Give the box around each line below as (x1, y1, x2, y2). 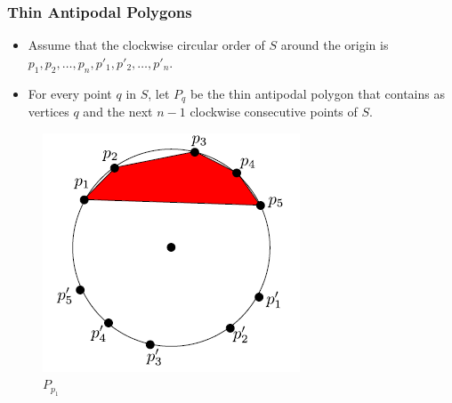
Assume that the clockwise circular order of (28, 36, 265, 54)
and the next (83, 102, 153, 121)
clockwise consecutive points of (190, 102, 358, 121)
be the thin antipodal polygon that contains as (190, 84, 445, 102)
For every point (28, 84, 112, 102)
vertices (28, 102, 69, 121)
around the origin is (280, 36, 389, 54)
